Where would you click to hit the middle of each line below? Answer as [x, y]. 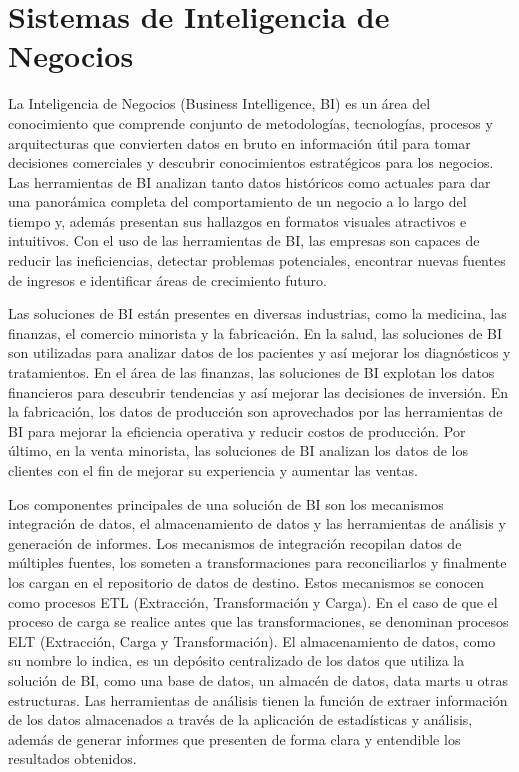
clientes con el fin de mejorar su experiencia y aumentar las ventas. [213, 470]
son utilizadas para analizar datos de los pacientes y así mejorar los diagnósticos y [259, 352]
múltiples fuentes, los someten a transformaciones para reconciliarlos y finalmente [257, 562]
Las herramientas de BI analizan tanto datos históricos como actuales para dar [249, 181]
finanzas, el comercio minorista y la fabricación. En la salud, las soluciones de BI [255, 332]
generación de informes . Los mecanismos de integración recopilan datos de [235, 542]
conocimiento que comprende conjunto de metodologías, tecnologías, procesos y [250, 122]
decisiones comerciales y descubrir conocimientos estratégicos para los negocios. [251, 162]
